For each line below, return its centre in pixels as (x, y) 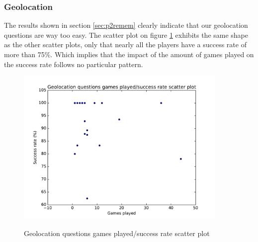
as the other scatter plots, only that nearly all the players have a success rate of (125, 44)
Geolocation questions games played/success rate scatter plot (117, 233)
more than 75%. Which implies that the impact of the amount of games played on (129, 54)
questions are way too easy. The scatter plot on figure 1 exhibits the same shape (126, 35)
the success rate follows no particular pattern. (74, 64)
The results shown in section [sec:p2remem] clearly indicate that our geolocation (126, 25)
